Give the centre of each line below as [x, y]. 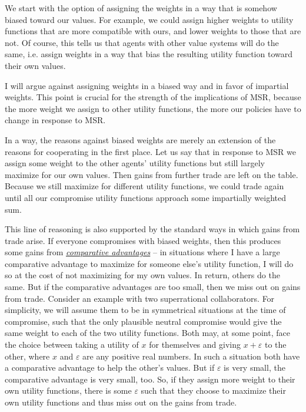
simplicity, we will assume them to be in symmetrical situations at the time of [145, 310]
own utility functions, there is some [68, 390]
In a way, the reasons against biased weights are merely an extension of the [140, 139]
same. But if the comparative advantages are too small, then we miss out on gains [153, 287]
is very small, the [255, 367]
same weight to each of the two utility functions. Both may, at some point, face [147, 333]
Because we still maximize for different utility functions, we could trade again [144, 186]
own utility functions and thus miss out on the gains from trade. [121, 402]
